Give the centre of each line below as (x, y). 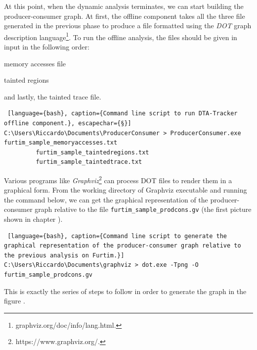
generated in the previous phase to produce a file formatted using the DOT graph (128, 25)
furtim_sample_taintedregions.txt (92, 152)
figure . (15, 301)
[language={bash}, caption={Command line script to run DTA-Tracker (123, 114)
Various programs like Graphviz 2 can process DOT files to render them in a (118, 179)
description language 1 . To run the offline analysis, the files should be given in (121, 36)
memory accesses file (35, 63)
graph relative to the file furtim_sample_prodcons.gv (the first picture (143, 209)
